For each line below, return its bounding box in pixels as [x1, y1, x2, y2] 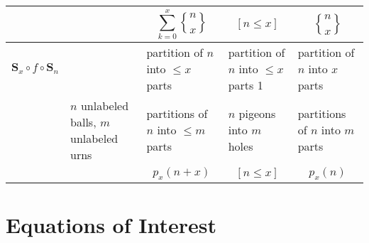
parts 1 [228, 76, 263, 93]
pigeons [238, 105, 276, 122]
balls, [70, 113, 97, 130]
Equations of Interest [6, 210, 216, 239]
